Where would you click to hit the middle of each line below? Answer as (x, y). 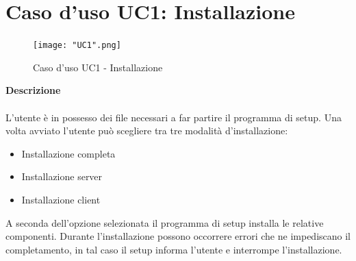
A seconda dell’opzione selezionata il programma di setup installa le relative (165, 222)
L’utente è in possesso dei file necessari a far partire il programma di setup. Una (174, 117)
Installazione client (61, 199)
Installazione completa (68, 153)
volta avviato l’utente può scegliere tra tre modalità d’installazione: (147, 130)
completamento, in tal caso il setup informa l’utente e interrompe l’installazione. (174, 249)
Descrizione (33, 90)
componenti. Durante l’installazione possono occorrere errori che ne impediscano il (178, 236)
